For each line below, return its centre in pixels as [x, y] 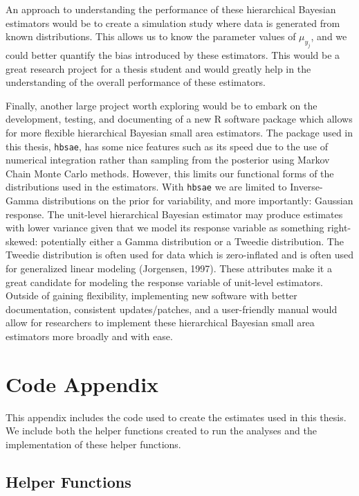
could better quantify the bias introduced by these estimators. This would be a [173, 54]
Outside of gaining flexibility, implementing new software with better [151, 295]
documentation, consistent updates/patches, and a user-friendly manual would [172, 309]
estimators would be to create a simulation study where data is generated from [173, 23]
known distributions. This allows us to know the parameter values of [151, 36]
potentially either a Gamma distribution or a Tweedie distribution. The [192, 241]
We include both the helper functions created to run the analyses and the [161, 431]
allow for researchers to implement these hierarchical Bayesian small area [160, 322]
